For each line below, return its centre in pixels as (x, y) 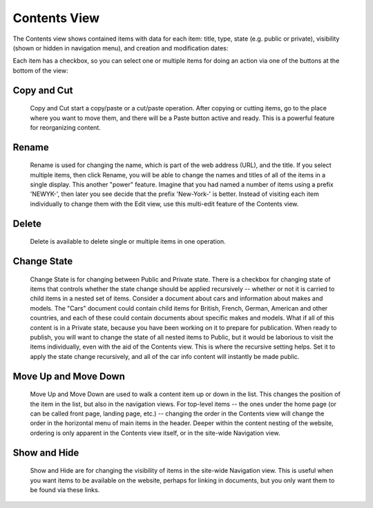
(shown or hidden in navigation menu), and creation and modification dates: (121, 48)
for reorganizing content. (66, 127)
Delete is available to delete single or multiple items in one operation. (128, 242)
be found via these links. (65, 489)
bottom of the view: (40, 70)
